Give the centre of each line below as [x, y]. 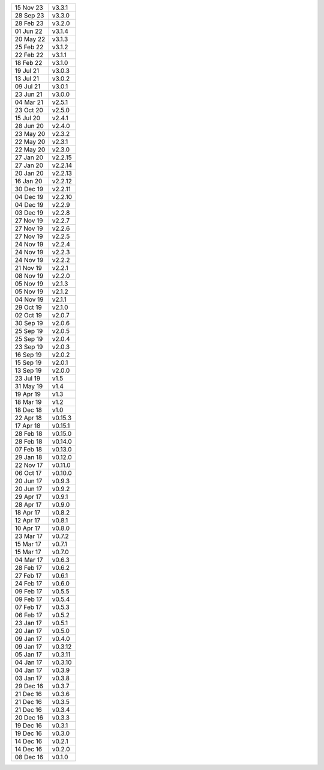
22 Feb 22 [29, 55]
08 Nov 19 [29, 276]
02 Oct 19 [28, 315]
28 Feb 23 [29, 23]
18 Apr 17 [28, 512]
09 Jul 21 [28, 86]
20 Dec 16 [29, 717]
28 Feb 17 [28, 568]
